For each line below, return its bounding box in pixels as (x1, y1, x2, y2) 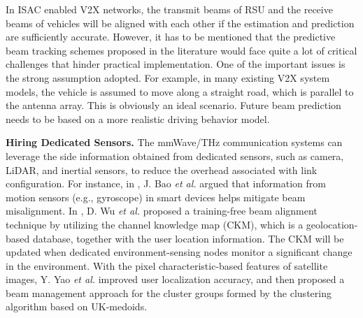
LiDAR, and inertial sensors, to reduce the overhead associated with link (6, 162, 318, 177)
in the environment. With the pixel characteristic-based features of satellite (6, 258, 328, 273)
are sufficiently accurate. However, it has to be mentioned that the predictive (6, 29, 336, 44)
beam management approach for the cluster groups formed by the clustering (6, 285, 332, 300)
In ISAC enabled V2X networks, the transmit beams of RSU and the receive (6, 2, 333, 16)
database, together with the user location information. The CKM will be (32, 231, 344, 245)
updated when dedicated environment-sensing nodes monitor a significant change (6, 245, 353, 259)
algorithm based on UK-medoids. (6, 299, 148, 314)
